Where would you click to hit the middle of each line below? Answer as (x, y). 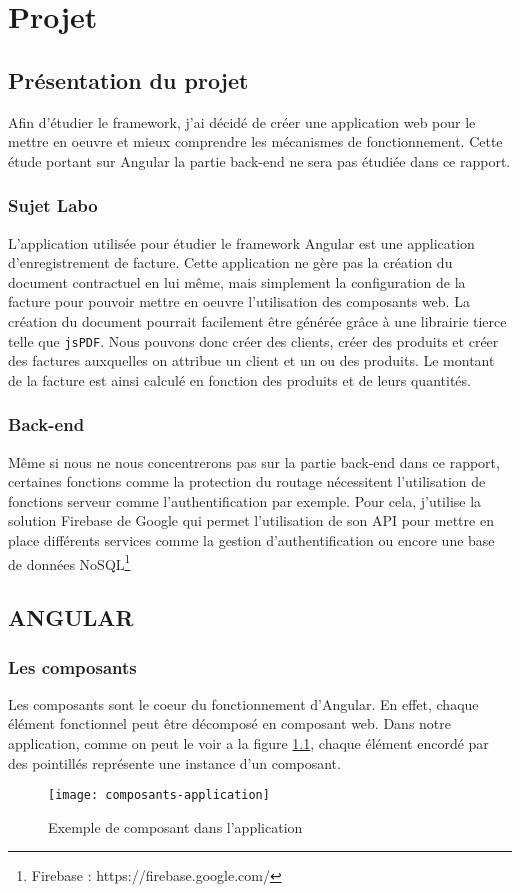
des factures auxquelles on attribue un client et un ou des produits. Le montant (251, 360)
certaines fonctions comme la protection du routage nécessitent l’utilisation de (247, 481)
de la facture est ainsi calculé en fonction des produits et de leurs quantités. (239, 379)
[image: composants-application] (159, 795)
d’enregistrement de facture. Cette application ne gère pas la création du (230, 262)
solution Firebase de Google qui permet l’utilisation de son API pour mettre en (251, 520)
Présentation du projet (128, 79)
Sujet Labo (53, 205)
